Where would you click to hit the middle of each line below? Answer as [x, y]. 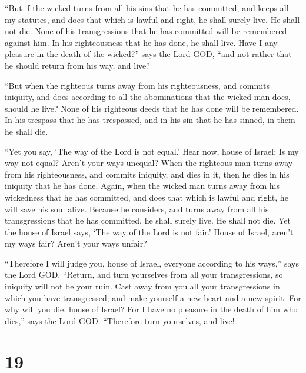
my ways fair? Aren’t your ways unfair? [76, 243]
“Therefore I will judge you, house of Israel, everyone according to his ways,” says [152, 263]
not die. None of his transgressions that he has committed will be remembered [146, 31]
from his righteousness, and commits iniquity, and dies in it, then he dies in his [147, 174]
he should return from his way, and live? [77, 65]
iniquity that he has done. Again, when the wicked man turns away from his [142, 186]
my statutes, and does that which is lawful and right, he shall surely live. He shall [152, 19]
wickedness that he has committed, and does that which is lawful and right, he [147, 197]
